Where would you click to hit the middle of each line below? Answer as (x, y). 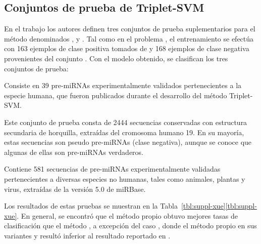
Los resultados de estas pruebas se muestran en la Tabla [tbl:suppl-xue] (115, 206)
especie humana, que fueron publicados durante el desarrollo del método (116, 95)
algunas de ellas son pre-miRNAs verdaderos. (74, 152)
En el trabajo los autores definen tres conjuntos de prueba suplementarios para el (130, 29)
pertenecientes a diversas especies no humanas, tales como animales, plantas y (125, 178)
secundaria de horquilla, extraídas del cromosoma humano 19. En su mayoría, (124, 132)
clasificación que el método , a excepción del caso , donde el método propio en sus (130, 226)
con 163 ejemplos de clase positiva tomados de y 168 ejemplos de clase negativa (127, 48)
